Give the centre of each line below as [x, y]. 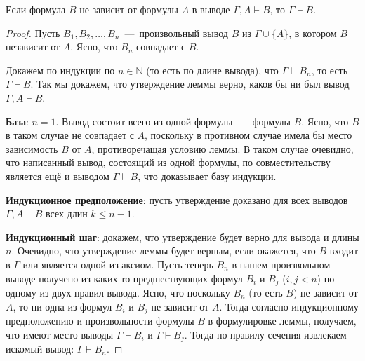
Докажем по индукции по [60, 70]
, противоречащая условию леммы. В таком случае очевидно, [223, 148]
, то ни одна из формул [62, 306]
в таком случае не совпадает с [70, 135]
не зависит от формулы [129, 9]
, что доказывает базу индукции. [207, 176]
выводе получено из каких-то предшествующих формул [124, 278]
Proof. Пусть [33, 33]
